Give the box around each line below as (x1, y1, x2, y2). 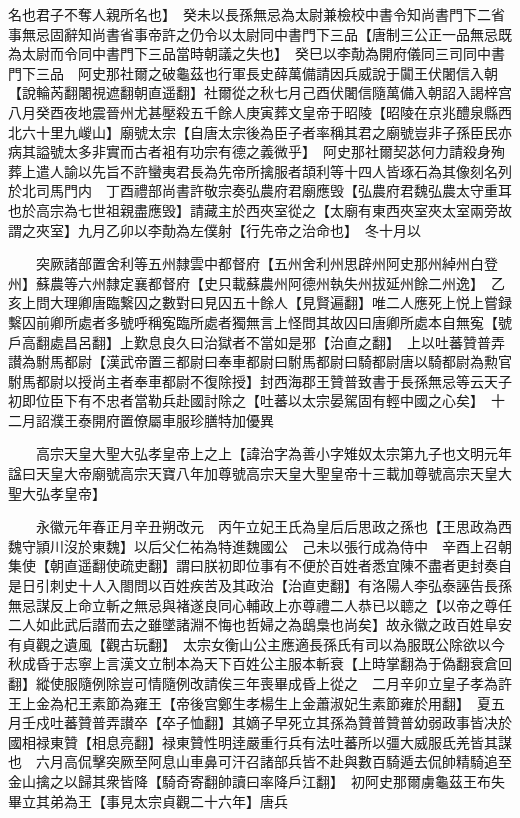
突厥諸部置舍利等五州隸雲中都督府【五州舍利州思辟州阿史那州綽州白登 (35, 253, 498, 274)
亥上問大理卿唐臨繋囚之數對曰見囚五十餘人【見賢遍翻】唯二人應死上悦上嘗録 (8, 292, 512, 313)
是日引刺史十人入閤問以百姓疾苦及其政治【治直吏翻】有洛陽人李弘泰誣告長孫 (8, 575, 512, 596)
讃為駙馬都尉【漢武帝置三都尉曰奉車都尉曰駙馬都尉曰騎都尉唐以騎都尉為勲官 (8, 351, 512, 372)
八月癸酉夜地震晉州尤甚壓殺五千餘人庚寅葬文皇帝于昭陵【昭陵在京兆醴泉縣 (8, 101, 498, 122)
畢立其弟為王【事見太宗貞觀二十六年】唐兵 (8, 790, 288, 811)
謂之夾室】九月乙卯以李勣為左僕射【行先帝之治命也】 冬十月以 (8, 219, 421, 240)
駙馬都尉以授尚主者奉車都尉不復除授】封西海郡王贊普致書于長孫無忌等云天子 (8, 370, 512, 391)
